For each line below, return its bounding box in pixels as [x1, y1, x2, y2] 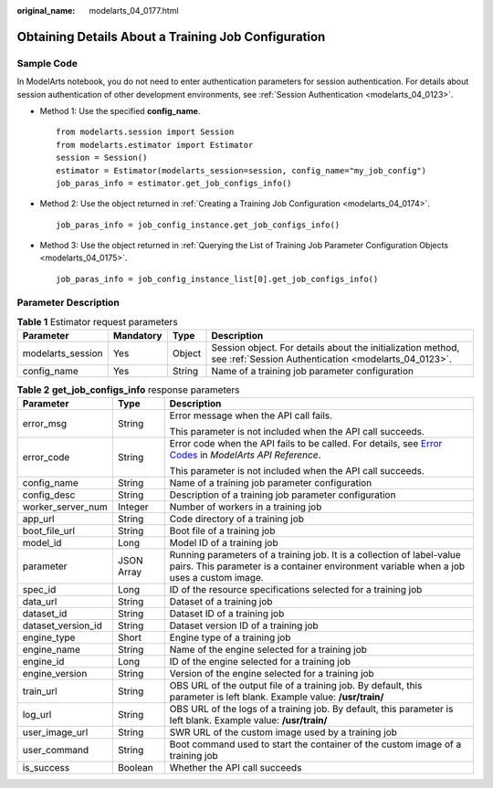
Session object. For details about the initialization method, [211, 341, 460, 354]
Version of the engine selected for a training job [169, 667, 374, 679]
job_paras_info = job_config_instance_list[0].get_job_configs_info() [56, 274, 379, 284]
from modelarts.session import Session [56, 127, 235, 137]
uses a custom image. [169, 571, 264, 583]
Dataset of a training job [169, 594, 273, 607]
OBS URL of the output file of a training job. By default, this [169, 678, 423, 691]
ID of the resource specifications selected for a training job [169, 583, 423, 595]
